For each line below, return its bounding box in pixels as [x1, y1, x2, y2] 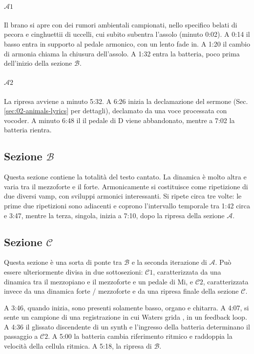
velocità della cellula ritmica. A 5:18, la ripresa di [4, 341, 152, 351]
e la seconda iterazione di [131, 257, 207, 267]
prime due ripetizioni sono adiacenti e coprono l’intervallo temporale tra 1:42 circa [4, 200, 250, 210]
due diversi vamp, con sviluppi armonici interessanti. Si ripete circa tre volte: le [4, 191, 242, 201]
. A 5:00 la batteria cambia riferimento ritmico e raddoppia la [48, 331, 233, 341]
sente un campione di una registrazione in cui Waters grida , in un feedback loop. [4, 312, 247, 322]
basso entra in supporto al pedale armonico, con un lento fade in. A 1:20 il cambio [4, 38, 250, 49]
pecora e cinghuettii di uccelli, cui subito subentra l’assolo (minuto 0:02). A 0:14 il [4, 29, 250, 39]
